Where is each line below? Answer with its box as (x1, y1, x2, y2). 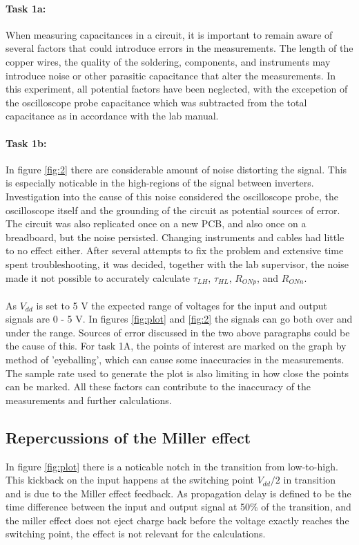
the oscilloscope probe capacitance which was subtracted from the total (6, 95, 307, 109)
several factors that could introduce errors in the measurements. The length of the (6, 41, 353, 55)
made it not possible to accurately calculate (6, 270, 190, 285)
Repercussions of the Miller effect (6, 426, 251, 448)
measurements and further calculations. (6, 392, 172, 407)
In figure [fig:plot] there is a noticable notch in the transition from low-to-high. (6, 459, 338, 473)
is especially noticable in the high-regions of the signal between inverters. (6, 175, 314, 190)
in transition (283, 472, 336, 487)
